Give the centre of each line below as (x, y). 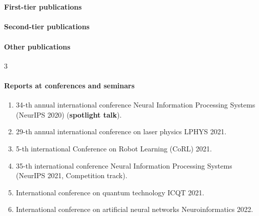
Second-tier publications (47, 26)
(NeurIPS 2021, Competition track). (72, 175)
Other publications (37, 46)
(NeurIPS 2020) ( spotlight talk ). (69, 114)
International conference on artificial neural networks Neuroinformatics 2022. (135, 209)
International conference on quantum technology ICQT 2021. (110, 192)
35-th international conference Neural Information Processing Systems (124, 165)
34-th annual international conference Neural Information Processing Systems (136, 105)
